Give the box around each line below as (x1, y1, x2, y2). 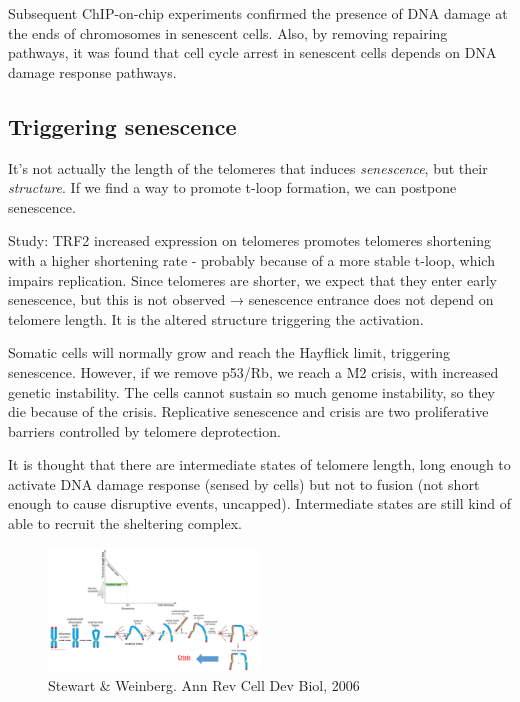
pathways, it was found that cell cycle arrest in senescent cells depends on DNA (8, 42, 497, 63)
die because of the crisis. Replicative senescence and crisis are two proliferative (8, 401, 489, 422)
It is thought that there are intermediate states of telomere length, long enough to (8, 454, 511, 475)
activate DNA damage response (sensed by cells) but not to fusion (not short (8, 473, 480, 494)
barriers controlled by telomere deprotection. (8, 420, 281, 441)
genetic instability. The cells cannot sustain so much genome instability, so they (8, 381, 496, 402)
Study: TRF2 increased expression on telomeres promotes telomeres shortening (8, 230, 491, 251)
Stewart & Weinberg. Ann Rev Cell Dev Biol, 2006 (48, 674, 360, 695)
